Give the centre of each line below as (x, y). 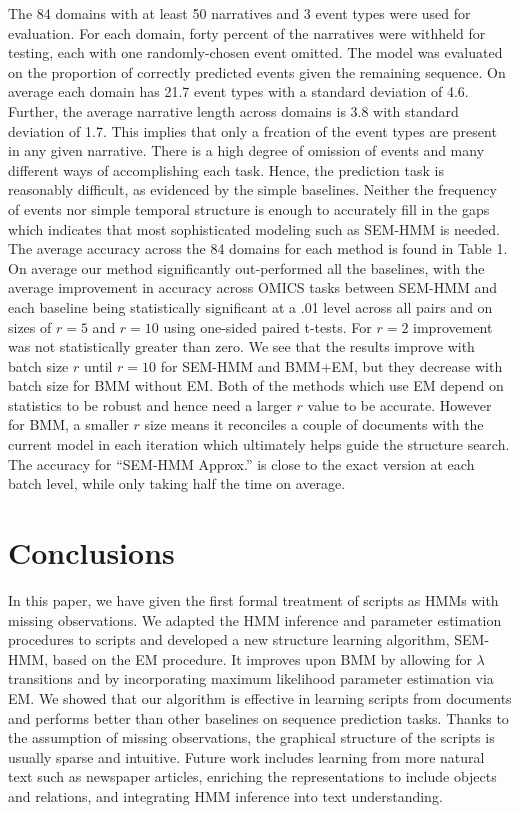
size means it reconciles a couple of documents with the (314, 424)
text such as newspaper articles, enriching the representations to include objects (252, 776)
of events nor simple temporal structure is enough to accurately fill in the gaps (249, 208)
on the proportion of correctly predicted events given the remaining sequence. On (257, 71)
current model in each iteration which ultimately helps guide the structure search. (259, 444)
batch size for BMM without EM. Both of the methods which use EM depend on (256, 385)
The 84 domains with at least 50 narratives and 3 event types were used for (239, 13)
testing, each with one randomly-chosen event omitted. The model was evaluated (255, 52)
